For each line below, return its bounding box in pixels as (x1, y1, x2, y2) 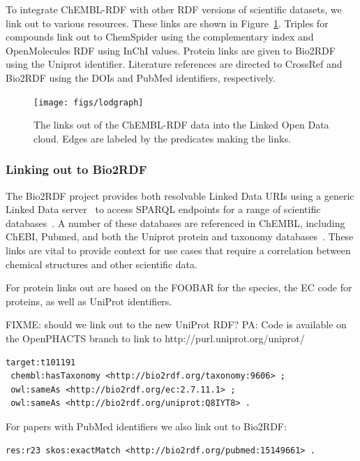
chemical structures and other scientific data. (6, 256, 197, 271)
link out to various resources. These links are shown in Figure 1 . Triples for (6, 15, 329, 30)
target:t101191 (6, 357, 76, 367)
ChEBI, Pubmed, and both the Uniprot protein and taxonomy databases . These (6, 229, 354, 244)
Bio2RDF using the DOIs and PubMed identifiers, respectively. (6, 70, 276, 85)
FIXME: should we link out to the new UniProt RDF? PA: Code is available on (6, 317, 347, 332)
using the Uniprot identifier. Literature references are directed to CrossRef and (6, 57, 343, 71)
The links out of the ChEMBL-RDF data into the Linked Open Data (33, 117, 329, 132)
